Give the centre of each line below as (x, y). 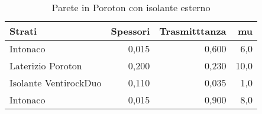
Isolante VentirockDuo (56, 83)
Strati (23, 31)
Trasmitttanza (193, 31)
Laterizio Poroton (46, 66)
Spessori (130, 31)
